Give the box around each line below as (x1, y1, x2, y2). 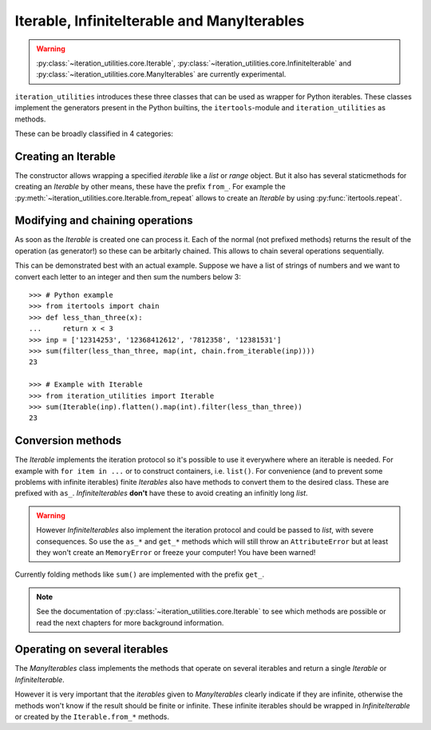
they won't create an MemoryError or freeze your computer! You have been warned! (36, 547, 316, 557)
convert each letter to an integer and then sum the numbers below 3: (14, 272, 241, 281)
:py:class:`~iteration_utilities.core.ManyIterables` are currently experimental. (36, 69, 287, 79)
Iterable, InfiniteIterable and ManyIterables (14, 12, 305, 30)
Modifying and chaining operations (14, 214, 193, 228)
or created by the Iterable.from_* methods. (14, 712, 170, 722)
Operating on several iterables (14, 643, 169, 657)
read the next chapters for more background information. (36, 617, 224, 627)
